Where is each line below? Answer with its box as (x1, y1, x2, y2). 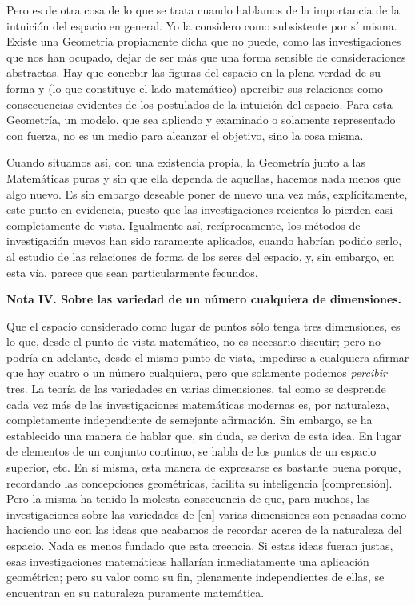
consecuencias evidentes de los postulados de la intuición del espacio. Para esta (6, 95, 393, 112)
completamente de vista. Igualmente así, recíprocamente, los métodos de (6, 216, 361, 233)
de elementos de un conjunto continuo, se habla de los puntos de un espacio (6, 443, 377, 460)
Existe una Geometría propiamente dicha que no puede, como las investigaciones (6, 33, 401, 50)
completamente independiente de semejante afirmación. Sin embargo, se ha (6, 411, 373, 428)
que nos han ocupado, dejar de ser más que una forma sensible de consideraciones (6, 48, 406, 65)
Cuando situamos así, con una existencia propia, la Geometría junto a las (6, 154, 365, 171)
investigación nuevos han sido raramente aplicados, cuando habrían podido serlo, (6, 232, 402, 249)
